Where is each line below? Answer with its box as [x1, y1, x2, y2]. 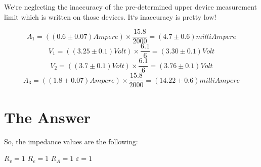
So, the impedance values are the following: [4, 136, 138, 146]
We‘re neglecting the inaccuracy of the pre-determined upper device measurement [4, 2, 257, 12]
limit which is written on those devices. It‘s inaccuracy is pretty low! [4, 11, 216, 22]
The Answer [4, 106, 91, 127]
